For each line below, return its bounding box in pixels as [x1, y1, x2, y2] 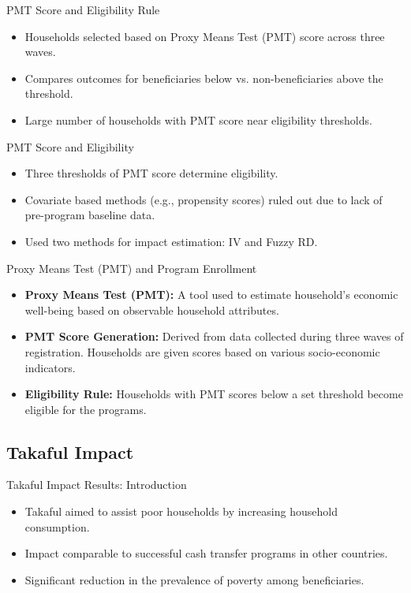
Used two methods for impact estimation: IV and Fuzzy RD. [24, 233, 318, 249]
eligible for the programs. [24, 401, 147, 417]
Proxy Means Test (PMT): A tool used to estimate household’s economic [24, 286, 398, 303]
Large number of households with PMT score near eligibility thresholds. [24, 111, 372, 128]
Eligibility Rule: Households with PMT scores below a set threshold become [24, 386, 403, 402]
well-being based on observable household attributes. [24, 301, 279, 318]
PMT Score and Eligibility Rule [6, 2, 160, 17]
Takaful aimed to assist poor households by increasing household [24, 503, 338, 520]
